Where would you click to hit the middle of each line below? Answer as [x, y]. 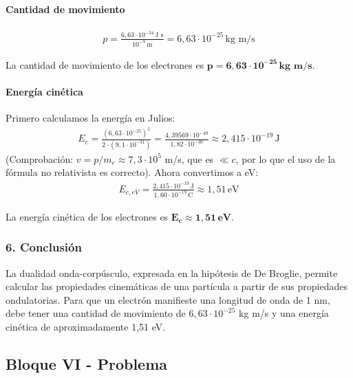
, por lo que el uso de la [286, 158]
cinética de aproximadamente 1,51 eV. [86, 326]
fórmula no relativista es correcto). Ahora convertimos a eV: [132, 172]
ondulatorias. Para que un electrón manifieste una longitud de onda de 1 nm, [168, 299]
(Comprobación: [40, 158]
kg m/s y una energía [284, 313]
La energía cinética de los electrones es [87, 216]
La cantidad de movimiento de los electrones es [105, 64]
